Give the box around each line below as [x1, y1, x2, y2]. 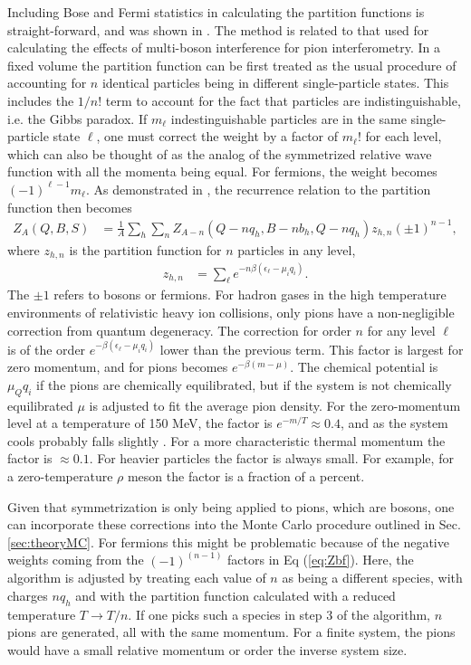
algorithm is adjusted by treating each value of [7, 568, 266, 587]
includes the [7, 90, 74, 109]
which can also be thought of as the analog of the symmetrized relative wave [7, 144, 432, 163]
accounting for [7, 73, 87, 92]
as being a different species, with [282, 568, 463, 587]
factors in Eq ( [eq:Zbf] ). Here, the [227, 550, 414, 569]
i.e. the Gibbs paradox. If [7, 109, 148, 128]
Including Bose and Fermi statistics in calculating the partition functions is [7, 3, 425, 21]
